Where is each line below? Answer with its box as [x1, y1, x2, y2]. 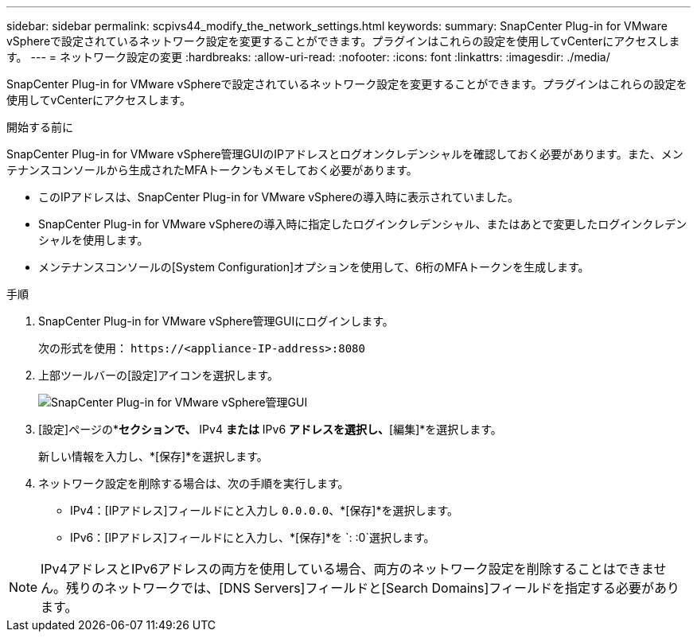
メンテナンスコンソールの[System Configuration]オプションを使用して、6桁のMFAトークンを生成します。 [38, 260, 590, 274]
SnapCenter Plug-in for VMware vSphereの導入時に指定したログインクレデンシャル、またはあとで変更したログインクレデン [38, 217, 687, 231]
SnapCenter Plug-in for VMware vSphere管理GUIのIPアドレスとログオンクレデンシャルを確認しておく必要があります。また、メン [6, 147, 683, 161]
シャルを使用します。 [38, 233, 149, 247]
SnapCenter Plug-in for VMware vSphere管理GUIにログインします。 [38, 314, 394, 328]
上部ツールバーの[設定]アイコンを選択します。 [38, 368, 279, 382]
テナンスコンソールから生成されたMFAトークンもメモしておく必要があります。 [6, 163, 418, 177]
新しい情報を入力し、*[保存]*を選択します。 [38, 449, 268, 463]
